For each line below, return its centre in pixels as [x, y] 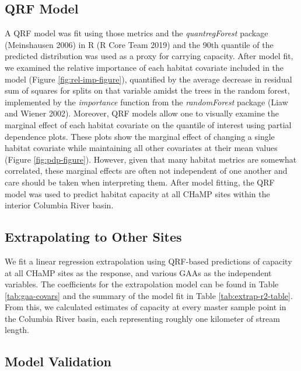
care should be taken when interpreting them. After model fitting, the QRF [140, 182]
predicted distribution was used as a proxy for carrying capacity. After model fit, [149, 56]
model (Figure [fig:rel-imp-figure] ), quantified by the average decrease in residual [148, 79]
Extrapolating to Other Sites [93, 237]
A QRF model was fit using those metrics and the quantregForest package [136, 33]
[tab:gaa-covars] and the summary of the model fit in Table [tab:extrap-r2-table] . [149, 295]
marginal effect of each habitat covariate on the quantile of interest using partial [148, 124]
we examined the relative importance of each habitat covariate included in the [144, 67]
